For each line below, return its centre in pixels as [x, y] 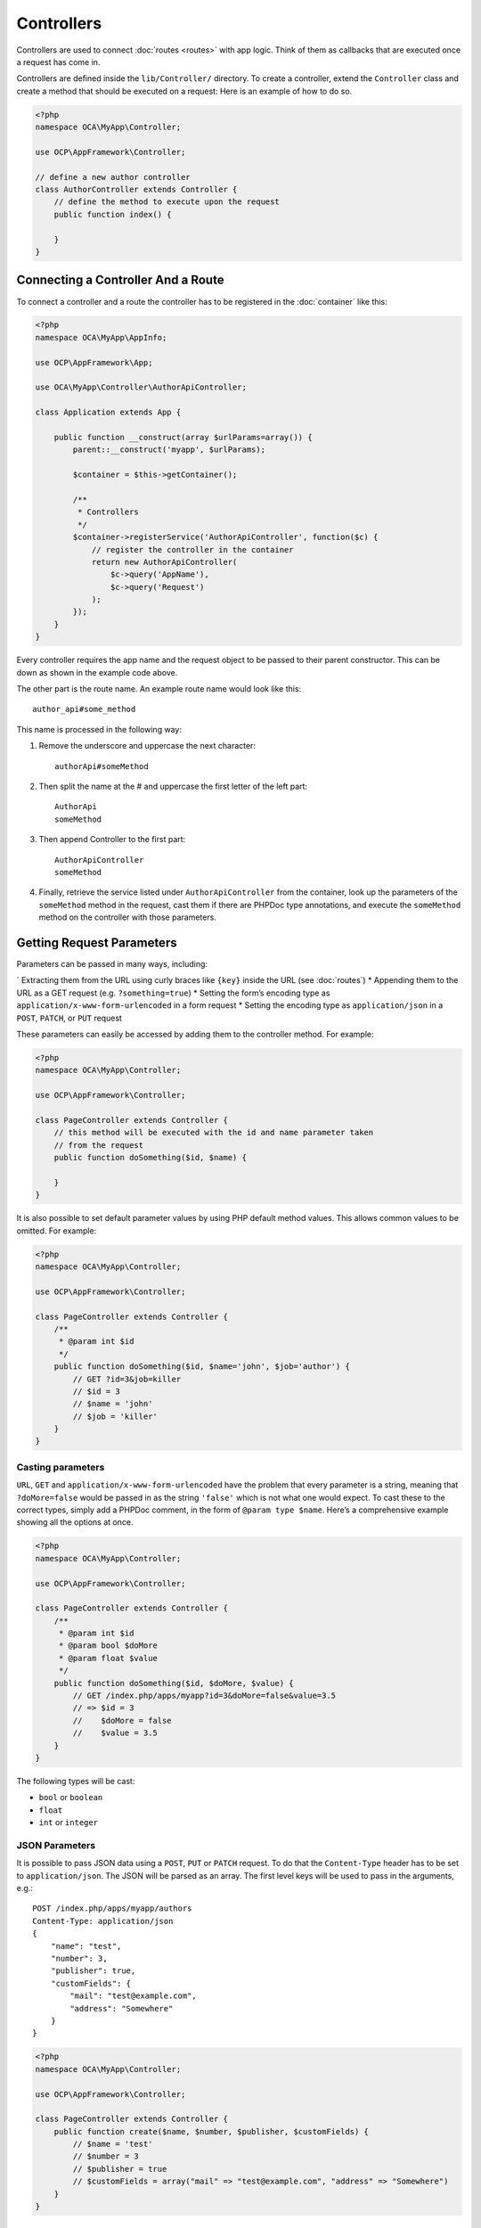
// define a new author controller [113, 177]
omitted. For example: [57, 1231]
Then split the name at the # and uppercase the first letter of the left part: [173, 786]
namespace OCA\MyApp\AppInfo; [101, 337]
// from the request [99, 1145]
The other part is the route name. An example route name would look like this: [159, 689]
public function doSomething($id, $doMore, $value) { [174, 1683]
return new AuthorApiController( [164, 562]
